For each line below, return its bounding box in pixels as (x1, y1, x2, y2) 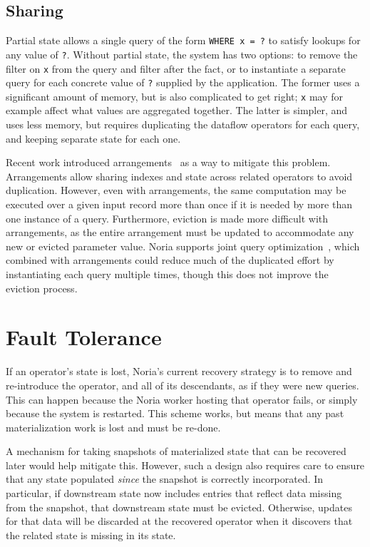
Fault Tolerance (6, 322, 162, 352)
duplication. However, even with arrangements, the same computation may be (6, 183, 346, 198)
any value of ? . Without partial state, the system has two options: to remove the (6, 46, 358, 61)
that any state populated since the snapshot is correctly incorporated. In (6, 471, 324, 486)
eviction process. (6, 280, 78, 295)
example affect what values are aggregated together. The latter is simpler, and (6, 103, 348, 118)
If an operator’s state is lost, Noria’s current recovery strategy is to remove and (6, 364, 352, 379)
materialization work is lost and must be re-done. (6, 419, 221, 434)
